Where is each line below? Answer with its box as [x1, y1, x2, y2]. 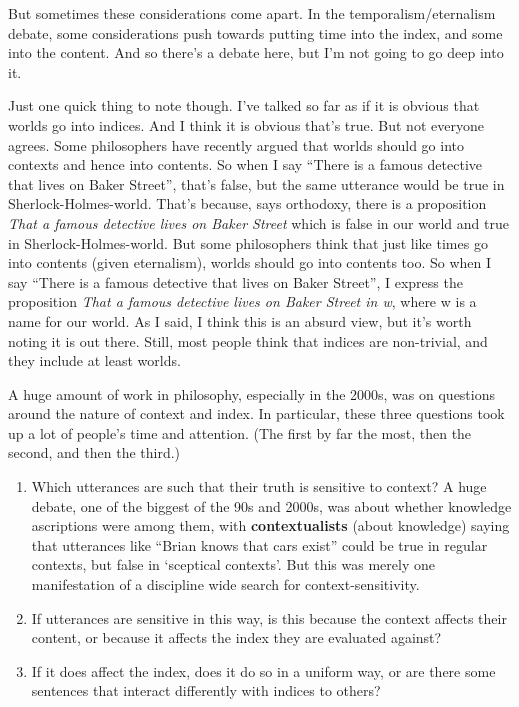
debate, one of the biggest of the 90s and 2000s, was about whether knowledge [31, 495, 512, 516]
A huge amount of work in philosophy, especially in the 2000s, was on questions [8, 383, 496, 404]
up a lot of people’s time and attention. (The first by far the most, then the [8, 422, 472, 443]
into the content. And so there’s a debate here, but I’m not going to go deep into [8, 42, 504, 63]
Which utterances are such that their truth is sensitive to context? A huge [31, 476, 487, 497]
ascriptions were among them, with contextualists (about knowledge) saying [31, 515, 510, 536]
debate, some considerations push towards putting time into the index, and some [8, 22, 503, 43]
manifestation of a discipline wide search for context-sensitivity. [31, 574, 420, 595]
